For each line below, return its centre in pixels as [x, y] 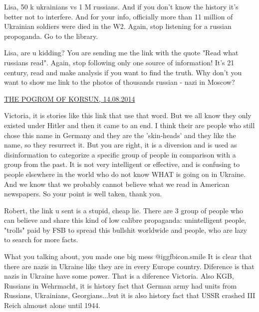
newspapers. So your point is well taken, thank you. [83, 194]
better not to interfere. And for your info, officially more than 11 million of [119, 16]
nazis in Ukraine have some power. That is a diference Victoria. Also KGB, [119, 276]
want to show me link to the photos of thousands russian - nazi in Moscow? [120, 82]
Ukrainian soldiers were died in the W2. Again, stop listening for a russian [118, 26]
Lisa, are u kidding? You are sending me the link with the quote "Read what [121, 53]
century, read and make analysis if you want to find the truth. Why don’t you [123, 72]
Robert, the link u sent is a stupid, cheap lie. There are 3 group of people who [124, 210]
